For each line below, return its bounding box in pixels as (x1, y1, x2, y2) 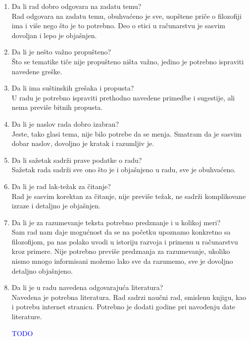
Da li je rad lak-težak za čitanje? (11, 181, 111, 191)
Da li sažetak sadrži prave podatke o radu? (11, 154, 142, 165)
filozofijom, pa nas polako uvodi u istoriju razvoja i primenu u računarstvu (11, 236, 238, 246)
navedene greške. (11, 66, 62, 76)
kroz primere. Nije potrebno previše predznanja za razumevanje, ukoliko (11, 246, 230, 256)
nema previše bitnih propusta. (11, 102, 103, 112)
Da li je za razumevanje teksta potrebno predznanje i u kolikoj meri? (11, 217, 220, 227)
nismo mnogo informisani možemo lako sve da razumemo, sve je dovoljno (11, 256, 233, 266)
